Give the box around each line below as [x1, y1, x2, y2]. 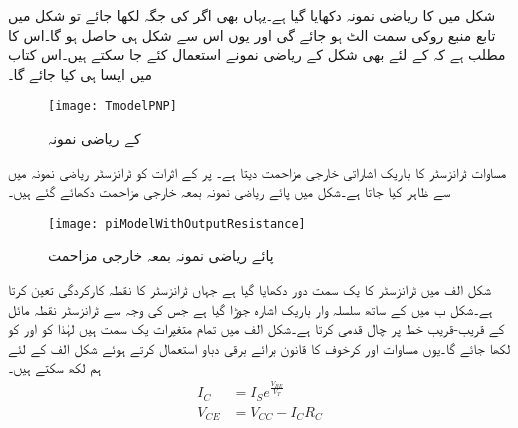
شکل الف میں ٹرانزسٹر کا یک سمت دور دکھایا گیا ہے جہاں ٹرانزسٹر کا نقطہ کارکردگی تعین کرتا [8, 279, 491, 300]
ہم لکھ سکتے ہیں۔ [8, 357, 102, 378]
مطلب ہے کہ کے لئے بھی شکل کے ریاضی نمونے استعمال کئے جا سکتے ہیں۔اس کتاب [8, 44, 506, 65]
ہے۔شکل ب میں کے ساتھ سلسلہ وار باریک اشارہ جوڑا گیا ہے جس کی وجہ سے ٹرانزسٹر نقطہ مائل [8, 298, 493, 319]
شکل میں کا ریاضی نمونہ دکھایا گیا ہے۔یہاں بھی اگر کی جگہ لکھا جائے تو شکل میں [8, 5, 496, 25]
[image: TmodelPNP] [48, 99, 177, 114]
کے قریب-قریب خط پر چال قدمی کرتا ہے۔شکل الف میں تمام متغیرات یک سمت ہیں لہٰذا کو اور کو [8, 318, 505, 339]
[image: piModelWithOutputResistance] [48, 216, 306, 231]
